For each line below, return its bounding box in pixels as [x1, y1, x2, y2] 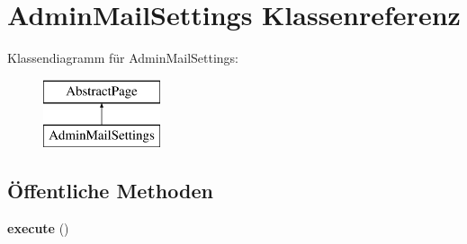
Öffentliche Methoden [7, 177, 213, 205]
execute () [7, 219, 69, 238]
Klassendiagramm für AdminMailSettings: [7, 48, 239, 67]
